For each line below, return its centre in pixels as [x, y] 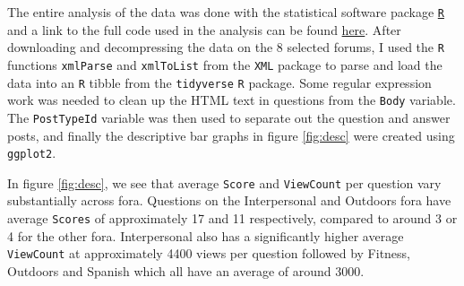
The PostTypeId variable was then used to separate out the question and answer [229, 117]
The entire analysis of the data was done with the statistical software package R [226, 12]
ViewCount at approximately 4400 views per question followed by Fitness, [209, 253]
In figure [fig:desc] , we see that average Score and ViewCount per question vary [224, 182]
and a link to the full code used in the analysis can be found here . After [204, 29]
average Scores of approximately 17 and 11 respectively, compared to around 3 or [232, 218]
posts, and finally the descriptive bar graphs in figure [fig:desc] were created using [231, 135]
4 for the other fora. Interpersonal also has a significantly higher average [206, 235]
